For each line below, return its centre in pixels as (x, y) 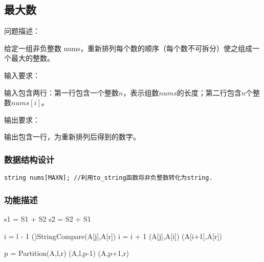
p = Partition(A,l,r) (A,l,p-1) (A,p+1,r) (67, 253)
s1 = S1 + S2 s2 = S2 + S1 (48, 219)
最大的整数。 (32, 58)
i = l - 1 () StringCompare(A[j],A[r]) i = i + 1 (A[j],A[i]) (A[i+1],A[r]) (113, 236)
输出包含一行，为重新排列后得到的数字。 (72, 137)
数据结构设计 (29, 159)
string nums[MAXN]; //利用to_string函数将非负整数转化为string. (108, 178)
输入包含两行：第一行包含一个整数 (61, 92)
